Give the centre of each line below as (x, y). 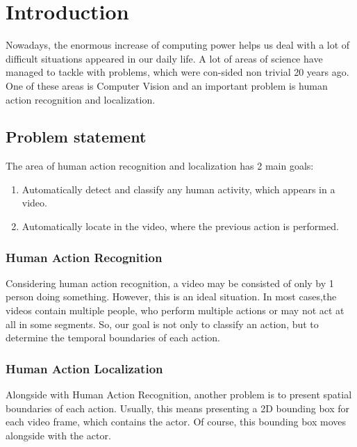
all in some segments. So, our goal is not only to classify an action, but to (162, 324)
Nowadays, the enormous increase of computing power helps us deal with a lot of (178, 45)
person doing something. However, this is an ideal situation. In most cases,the (171, 296)
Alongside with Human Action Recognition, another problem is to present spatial (179, 395)
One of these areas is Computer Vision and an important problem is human (167, 85)
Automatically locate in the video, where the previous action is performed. (180, 226)
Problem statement (76, 137)
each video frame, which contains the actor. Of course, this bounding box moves (176, 422)
